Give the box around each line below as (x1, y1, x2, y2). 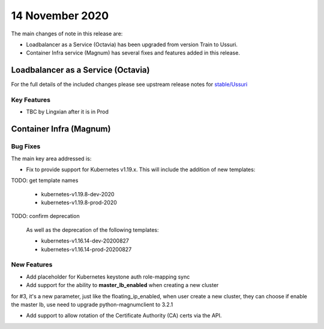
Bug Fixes (11, 142, 41, 151)
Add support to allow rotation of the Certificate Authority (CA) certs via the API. (26, 312, 222, 319)
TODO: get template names (11, 177, 79, 184)
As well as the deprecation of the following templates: (26, 226, 159, 234)
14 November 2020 (11, 9, 109, 22)
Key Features (11, 96, 51, 104)
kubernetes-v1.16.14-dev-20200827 (41, 237, 129, 244)
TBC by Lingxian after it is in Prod (26, 108, 109, 115)
